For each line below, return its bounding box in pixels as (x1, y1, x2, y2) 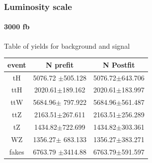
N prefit (46, 59, 74, 70)
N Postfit (103, 59, 135, 70)
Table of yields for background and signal (4, 40, 130, 51)
